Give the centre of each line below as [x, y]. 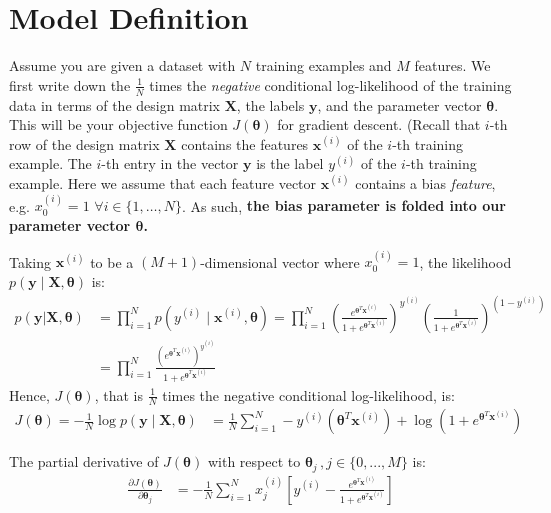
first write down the [70, 84]
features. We [452, 65]
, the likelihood [465, 261]
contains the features [245, 143]
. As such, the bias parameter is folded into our [344, 205]
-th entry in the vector [170, 163]
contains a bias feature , [425, 182]
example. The [50, 163]
